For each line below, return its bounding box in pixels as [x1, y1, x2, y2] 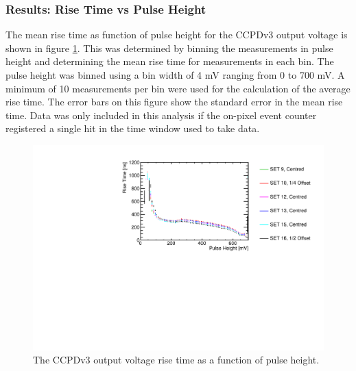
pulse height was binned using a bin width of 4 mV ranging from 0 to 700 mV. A [5, 68, 345, 81]
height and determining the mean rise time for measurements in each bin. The [5, 54, 334, 68]
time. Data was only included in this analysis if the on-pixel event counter [5, 107, 317, 122]
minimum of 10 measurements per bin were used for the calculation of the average [5, 81, 351, 95]
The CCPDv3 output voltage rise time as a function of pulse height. [33, 353, 320, 367]
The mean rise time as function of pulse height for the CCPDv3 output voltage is [5, 27, 348, 42]
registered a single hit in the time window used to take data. [5, 121, 260, 136]
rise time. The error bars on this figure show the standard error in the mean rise [5, 94, 343, 109]
